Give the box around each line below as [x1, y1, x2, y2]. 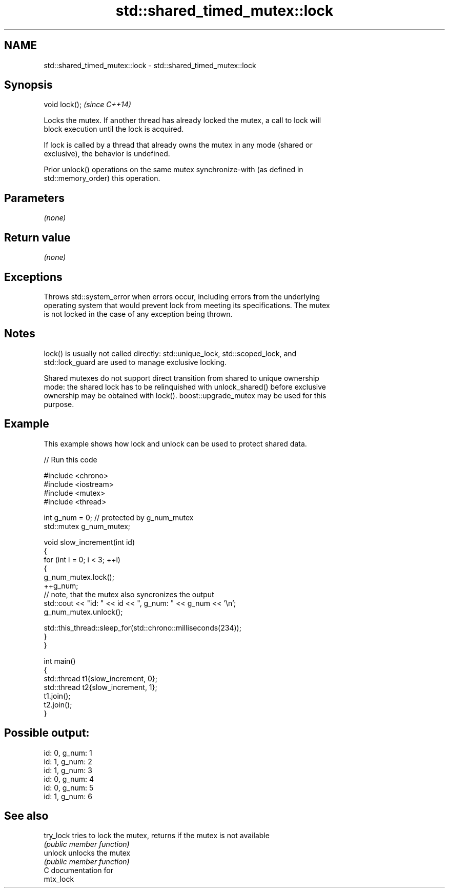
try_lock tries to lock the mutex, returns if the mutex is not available [44, 831, 270, 840]
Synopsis [4, 78, 53, 92]
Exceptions [4, 270, 63, 283]
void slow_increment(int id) [44, 537, 135, 546]
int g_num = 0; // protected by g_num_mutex [44, 513, 194, 522]
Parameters [4, 191, 65, 205]
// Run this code [44, 455, 97, 464]
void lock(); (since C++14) [44, 100, 131, 109]
